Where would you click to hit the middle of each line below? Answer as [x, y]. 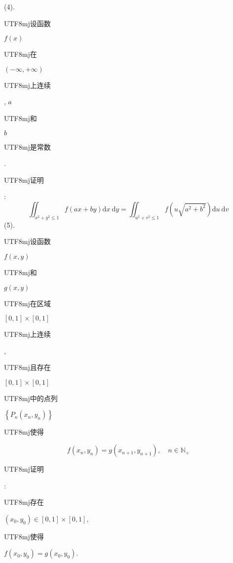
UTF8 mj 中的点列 [31, 398]
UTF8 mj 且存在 [27, 367]
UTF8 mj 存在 [24, 502]
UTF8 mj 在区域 [27, 303]
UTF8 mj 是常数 [27, 146]
